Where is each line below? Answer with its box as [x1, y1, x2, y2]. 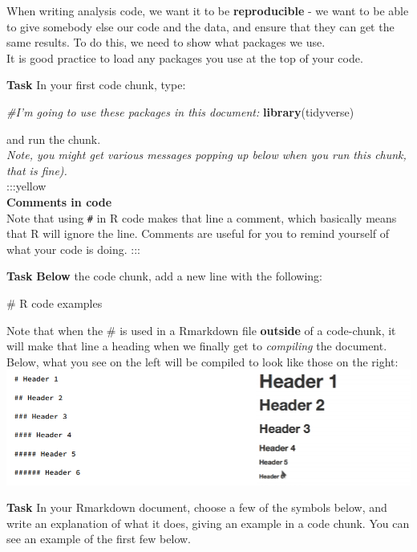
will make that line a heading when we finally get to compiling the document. [6, 337, 387, 354]
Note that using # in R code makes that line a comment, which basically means [6, 209, 397, 226]
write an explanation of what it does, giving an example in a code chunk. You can [6, 514, 410, 531]
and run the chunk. [6, 130, 101, 147]
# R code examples [6, 294, 103, 311]
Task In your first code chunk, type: [6, 76, 186, 93]
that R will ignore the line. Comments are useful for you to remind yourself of [6, 225, 390, 242]
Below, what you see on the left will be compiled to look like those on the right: [6, 353, 399, 370]
